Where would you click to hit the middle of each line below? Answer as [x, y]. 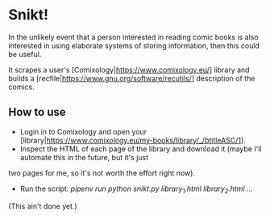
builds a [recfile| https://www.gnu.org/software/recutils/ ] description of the [132, 78]
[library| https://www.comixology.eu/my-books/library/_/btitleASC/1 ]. [133, 140]
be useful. [25, 54]
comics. [21, 87]
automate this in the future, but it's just [84, 157]
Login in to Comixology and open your [83, 131]
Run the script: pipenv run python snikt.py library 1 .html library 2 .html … [136, 189]
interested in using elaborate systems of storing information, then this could [134, 45]
